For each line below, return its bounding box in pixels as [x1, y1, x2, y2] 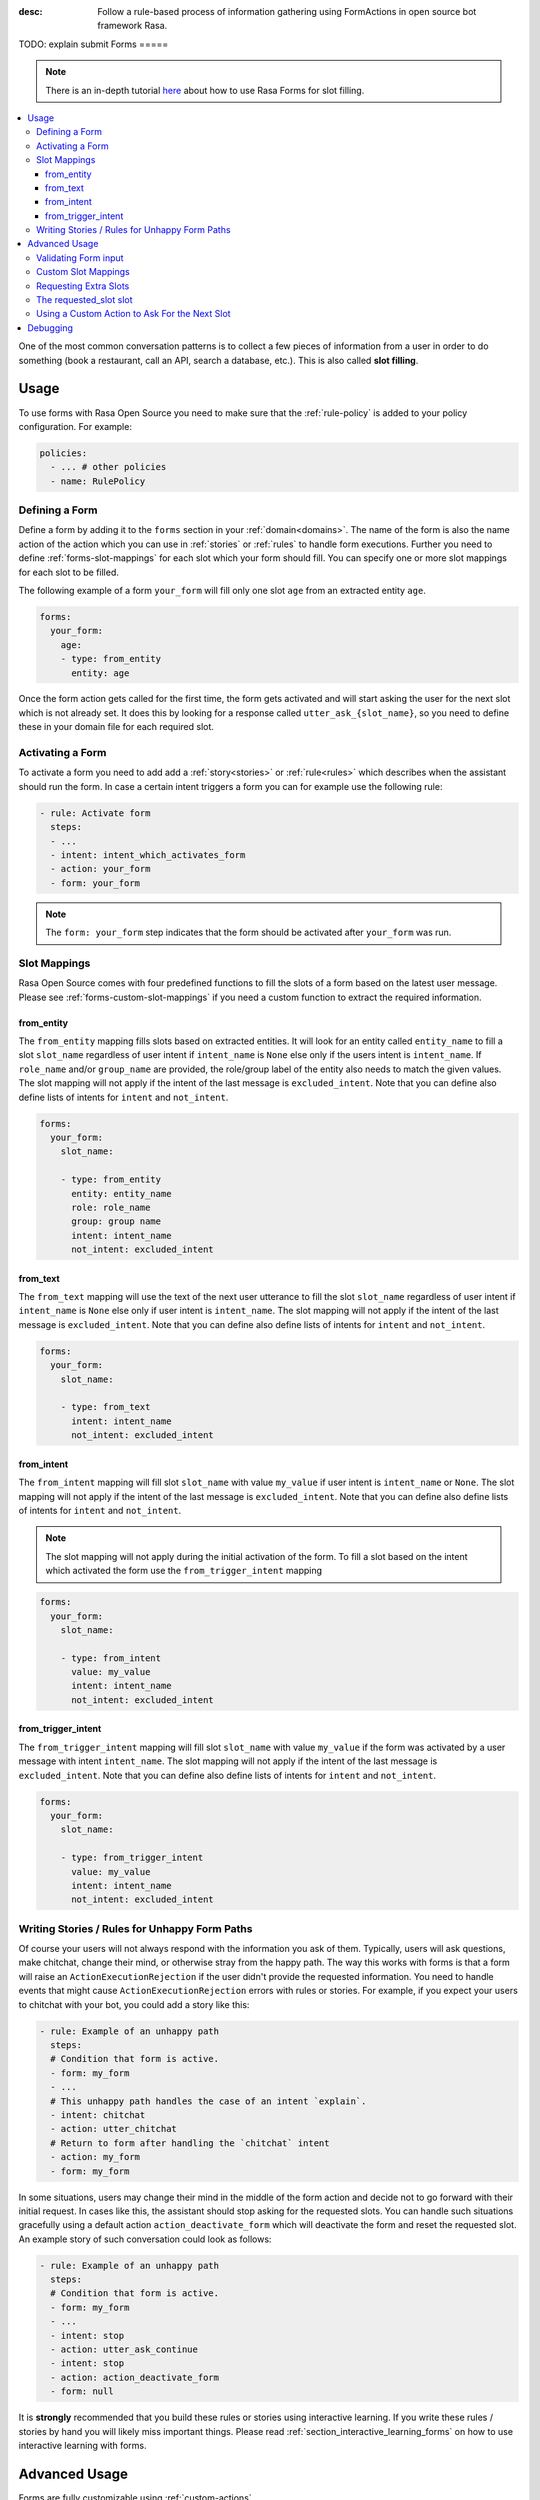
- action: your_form [50, 863, 151, 875]
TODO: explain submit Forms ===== [18, 38, 169, 50]
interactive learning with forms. [18, 2439, 147, 2451]
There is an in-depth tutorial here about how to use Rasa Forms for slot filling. [45, 84, 365, 96]
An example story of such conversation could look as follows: [18, 2233, 272, 2245]
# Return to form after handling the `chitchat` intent [50, 2137, 330, 2149]
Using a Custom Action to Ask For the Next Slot [36, 308, 231, 320]
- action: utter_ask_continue [50, 2344, 199, 2355]
